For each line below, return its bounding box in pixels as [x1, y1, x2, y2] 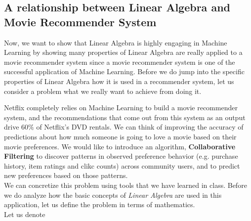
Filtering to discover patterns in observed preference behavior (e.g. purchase [4, 151, 238, 161]
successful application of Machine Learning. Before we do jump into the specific [4, 66, 245, 77]
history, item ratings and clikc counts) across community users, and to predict [4, 160, 240, 171]
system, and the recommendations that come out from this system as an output [4, 112, 246, 122]
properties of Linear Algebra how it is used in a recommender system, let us [4, 76, 234, 86]
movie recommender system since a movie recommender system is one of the [4, 56, 235, 67]
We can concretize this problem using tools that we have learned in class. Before [4, 179, 247, 190]
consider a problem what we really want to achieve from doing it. [4, 86, 202, 96]
